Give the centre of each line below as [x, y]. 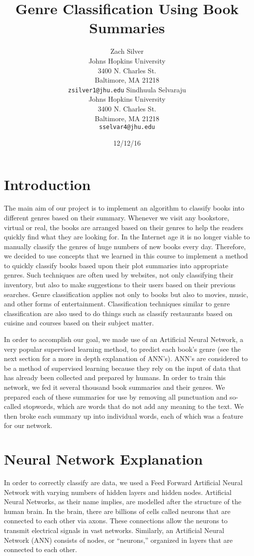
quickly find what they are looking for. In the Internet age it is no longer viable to [127, 237]
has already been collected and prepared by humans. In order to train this [115, 377]
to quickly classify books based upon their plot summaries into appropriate [116, 265]
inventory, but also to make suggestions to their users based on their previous [120, 285]
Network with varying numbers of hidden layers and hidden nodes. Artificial [118, 492]
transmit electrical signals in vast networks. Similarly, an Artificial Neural [114, 530]
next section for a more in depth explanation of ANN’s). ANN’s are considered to [126, 358]
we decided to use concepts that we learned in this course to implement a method [126, 256]
